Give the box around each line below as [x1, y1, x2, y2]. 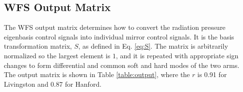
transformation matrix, [4, 41, 72, 51]
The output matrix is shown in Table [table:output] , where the [4, 69, 190, 79]
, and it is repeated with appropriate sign [115, 50, 239, 60]
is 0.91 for [197, 69, 227, 79]
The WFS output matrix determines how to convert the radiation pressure [4, 22, 226, 32]
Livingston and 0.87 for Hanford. [4, 79, 102, 89]
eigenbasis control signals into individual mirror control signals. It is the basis [4, 31, 234, 41]
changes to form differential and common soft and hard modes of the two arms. [4, 60, 240, 70]
